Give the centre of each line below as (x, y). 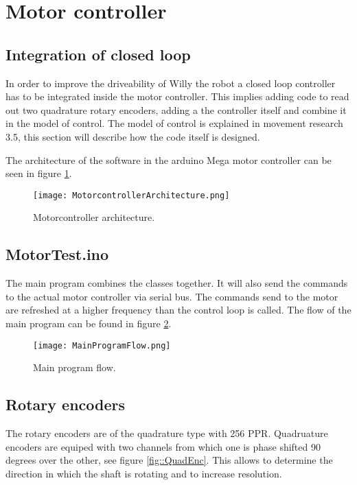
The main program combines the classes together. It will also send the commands (177, 283)
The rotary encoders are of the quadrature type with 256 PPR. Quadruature (167, 433)
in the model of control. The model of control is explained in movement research (174, 123)
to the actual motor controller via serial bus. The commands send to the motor (172, 296)
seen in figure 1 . (39, 173)
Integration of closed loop (98, 54)
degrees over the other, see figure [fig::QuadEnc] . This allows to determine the (169, 460)
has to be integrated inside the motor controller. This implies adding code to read (177, 96)
